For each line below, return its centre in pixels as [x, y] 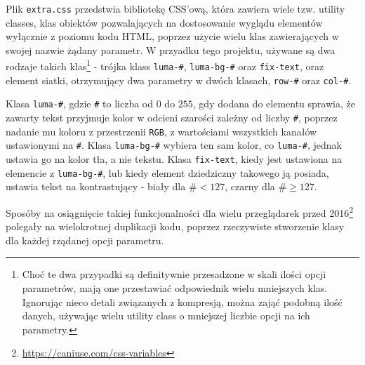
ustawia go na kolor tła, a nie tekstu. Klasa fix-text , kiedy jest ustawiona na [174, 159]
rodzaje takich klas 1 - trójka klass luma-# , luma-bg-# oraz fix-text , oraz [165, 65]
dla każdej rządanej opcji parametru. [85, 240]
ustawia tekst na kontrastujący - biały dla [96, 186]
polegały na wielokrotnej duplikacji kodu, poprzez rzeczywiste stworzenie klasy [175, 226]
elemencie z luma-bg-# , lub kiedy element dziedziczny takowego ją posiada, [167, 172]
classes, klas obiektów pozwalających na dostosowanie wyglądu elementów [164, 22]
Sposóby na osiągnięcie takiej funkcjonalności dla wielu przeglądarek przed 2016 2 [180, 211]
